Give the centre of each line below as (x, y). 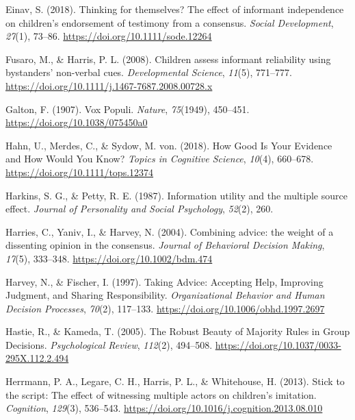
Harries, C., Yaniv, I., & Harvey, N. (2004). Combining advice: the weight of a (170, 231)
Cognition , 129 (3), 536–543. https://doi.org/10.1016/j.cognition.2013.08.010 (164, 408)
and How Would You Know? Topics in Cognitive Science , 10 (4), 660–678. (160, 159)
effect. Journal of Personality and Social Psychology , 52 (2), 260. (140, 209)
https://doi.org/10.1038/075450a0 (77, 122)
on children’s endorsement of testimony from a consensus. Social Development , (170, 22)
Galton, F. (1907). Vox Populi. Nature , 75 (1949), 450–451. (128, 109)
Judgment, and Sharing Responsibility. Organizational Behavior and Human (165, 295)
